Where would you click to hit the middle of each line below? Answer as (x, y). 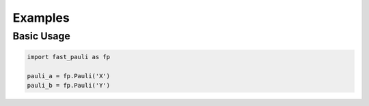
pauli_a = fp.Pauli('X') (69, 76)
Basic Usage (42, 36)
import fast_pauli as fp (69, 57)
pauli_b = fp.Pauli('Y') (69, 85)
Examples (41, 18)
